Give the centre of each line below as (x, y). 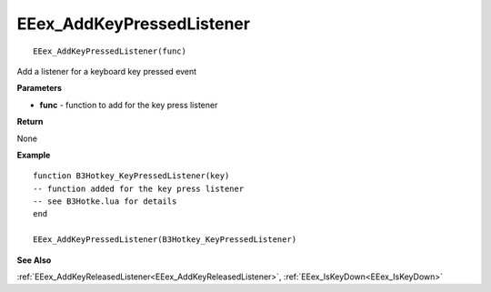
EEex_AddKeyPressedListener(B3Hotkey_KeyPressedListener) (165, 240)
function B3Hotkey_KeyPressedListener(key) (131, 176)
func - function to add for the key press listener (129, 105)
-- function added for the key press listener (139, 188)
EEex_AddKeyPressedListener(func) (110, 51)
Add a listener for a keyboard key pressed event (107, 71)
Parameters (40, 88)
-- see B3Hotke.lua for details (105, 201)
